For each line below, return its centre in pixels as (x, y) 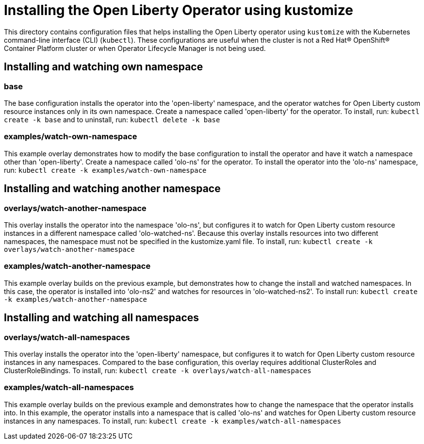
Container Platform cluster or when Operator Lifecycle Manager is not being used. (135, 48)
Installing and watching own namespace (104, 67)
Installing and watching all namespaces (102, 318)
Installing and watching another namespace (112, 189)
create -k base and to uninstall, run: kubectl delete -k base (112, 119)
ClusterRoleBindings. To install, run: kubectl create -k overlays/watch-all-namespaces (158, 370)
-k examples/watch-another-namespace (76, 299)
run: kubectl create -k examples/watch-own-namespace (105, 170)
